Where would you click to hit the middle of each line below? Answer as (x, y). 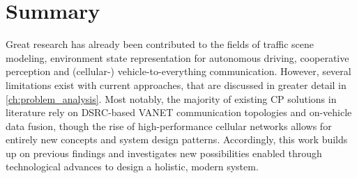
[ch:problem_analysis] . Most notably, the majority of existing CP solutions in (171, 98)
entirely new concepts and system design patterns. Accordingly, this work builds (177, 139)
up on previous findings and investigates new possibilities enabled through (164, 153)
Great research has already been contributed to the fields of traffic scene (160, 44)
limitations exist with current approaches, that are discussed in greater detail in (176, 84)
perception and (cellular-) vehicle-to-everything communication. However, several (178, 71)
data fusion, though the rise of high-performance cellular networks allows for (169, 126)
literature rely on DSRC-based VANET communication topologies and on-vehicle (179, 112)
